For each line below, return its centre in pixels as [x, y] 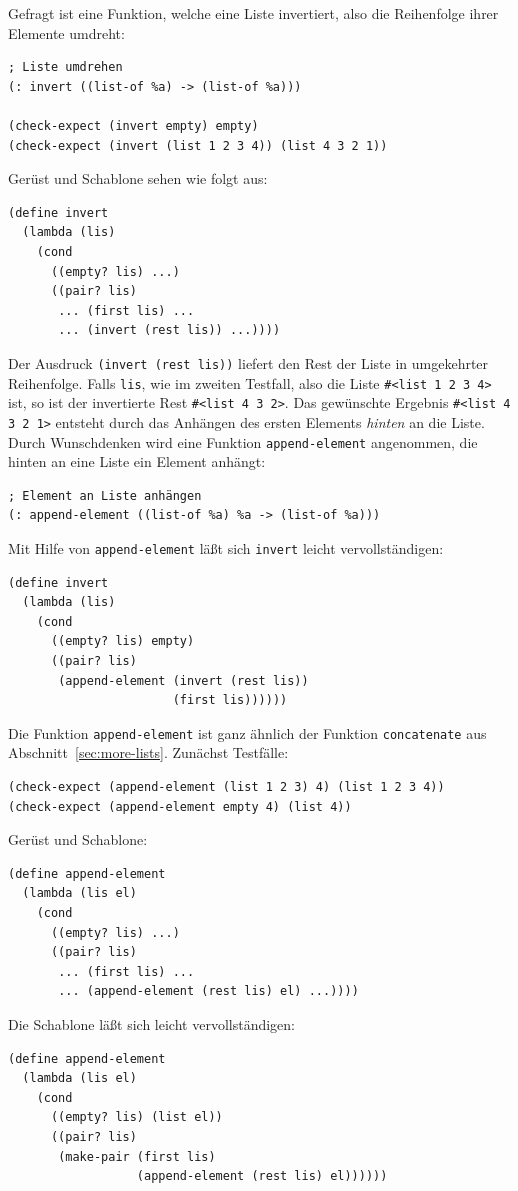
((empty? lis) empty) [122, 641]
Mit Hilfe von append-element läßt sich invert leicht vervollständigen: [226, 547]
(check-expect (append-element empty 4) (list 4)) [180, 806]
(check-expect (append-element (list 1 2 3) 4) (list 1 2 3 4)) [226, 787]
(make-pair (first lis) [137, 1156]
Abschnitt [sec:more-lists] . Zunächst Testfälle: [148, 752]
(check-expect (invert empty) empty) [133, 125]
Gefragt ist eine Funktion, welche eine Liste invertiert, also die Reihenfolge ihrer [253, 13]
